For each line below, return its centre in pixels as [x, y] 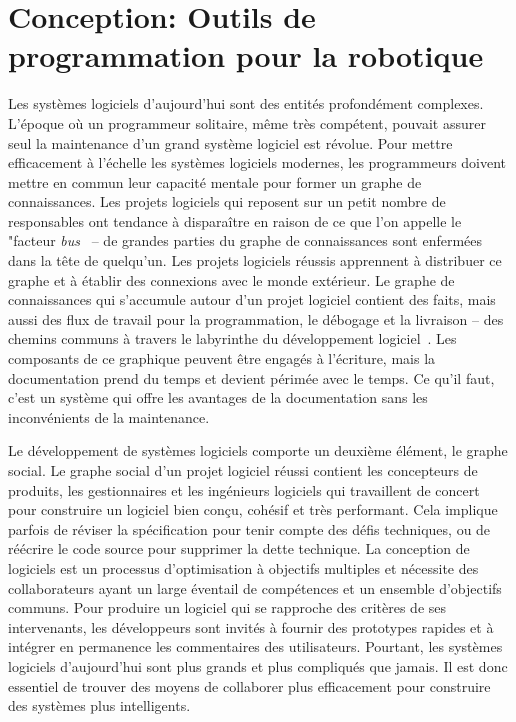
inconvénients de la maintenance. [109, 416]
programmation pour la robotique [246, 55]
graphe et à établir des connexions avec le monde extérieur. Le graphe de [231, 279]
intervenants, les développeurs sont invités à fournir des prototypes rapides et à [251, 626]
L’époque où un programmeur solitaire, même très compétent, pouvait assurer [247, 122]
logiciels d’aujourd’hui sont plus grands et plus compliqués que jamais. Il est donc [258, 665]
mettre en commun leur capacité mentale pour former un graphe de [215, 181]
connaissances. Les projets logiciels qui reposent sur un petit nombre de [227, 201]
